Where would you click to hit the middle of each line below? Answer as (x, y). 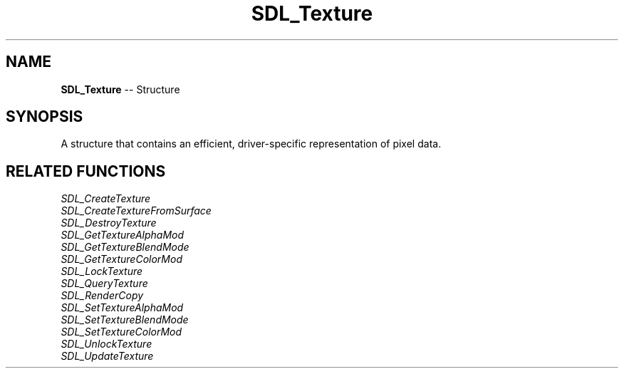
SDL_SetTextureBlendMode (125, 320)
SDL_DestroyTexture (109, 223)
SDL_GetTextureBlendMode (125, 247)
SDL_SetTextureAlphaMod (122, 308)
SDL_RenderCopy (102, 296)
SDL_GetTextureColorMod (121, 259)
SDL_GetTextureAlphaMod (123, 235)
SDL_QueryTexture (104, 284)
